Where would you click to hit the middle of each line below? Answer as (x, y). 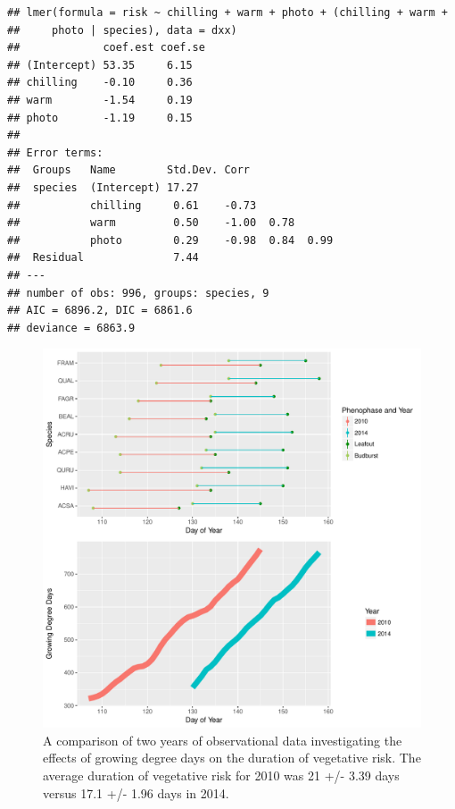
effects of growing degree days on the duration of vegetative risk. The (232, 758)
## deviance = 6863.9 (71, 328)
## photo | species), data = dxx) (122, 30)
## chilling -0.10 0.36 (100, 83)
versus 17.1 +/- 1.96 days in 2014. (136, 792)
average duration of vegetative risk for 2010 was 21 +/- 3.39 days (221, 775)
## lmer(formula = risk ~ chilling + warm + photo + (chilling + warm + (227, 13)
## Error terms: (55, 152)
